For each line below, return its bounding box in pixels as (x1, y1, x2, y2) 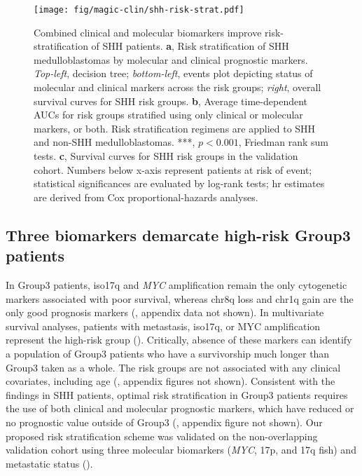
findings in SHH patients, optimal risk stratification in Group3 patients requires (6, 387, 348, 402)
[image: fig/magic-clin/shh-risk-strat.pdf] (34, 5, 244, 15)
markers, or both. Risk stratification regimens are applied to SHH (34, 121, 316, 135)
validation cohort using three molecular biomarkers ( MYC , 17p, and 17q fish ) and (6, 442, 356, 457)
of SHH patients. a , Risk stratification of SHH (91, 39, 289, 53)
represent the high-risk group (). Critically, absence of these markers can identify (6, 332, 352, 347)
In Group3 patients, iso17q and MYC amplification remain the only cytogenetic (6, 277, 347, 292)
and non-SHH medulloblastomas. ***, (34, 135, 195, 149)
